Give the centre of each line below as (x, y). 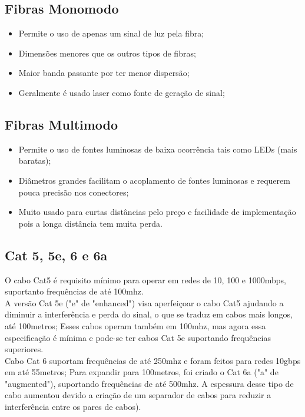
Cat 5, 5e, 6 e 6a (56, 255)
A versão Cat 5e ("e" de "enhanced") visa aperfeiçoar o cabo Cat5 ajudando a (144, 302)
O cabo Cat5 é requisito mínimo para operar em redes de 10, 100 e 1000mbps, (145, 279)
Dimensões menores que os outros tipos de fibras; (107, 53)
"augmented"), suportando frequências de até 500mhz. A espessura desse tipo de (149, 383)
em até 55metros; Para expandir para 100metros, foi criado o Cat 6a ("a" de (142, 372)
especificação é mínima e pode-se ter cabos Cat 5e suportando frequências (138, 337)
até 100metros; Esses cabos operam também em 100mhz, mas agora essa (135, 325)
